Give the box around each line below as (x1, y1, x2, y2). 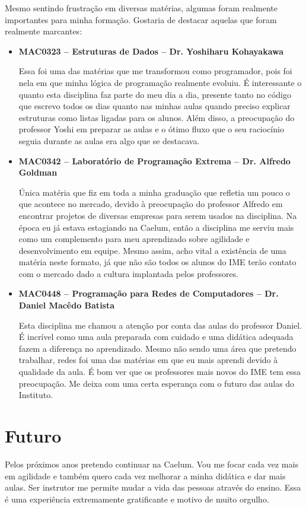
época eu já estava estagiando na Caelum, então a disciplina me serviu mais (18, 221, 294, 233)
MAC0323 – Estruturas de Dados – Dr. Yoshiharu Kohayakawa (18, 44, 284, 57)
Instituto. (18, 389, 53, 401)
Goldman (18, 166, 58, 179)
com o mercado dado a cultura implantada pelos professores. (18, 267, 239, 279)
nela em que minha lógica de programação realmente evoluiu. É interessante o (18, 76, 302, 88)
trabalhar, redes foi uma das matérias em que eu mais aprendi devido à (18, 354, 278, 366)
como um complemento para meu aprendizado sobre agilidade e (18, 233, 250, 245)
